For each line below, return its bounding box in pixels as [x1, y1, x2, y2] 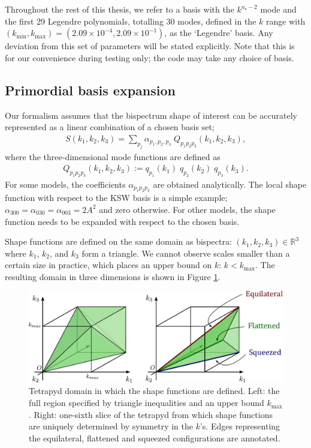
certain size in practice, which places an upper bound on [5, 258, 212, 271]
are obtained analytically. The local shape [153, 178, 307, 190]
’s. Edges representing [200, 420, 280, 432]
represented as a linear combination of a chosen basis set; [5, 121, 215, 133]
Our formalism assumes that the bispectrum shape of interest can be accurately [5, 109, 297, 121]
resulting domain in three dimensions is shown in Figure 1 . [5, 270, 221, 282]
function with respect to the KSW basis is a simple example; [5, 191, 228, 204]
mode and [260, 3, 297, 15]
